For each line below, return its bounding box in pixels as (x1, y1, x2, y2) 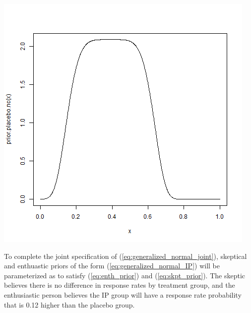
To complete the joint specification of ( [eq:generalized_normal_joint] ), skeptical (4, 250, 247, 261)
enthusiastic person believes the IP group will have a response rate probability (4, 289, 242, 300)
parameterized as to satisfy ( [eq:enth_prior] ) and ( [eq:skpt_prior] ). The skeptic (4, 270, 246, 280)
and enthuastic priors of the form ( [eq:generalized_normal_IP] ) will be (4, 260, 220, 271)
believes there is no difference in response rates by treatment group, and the (4, 280, 235, 290)
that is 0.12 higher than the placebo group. (4, 299, 135, 310)
